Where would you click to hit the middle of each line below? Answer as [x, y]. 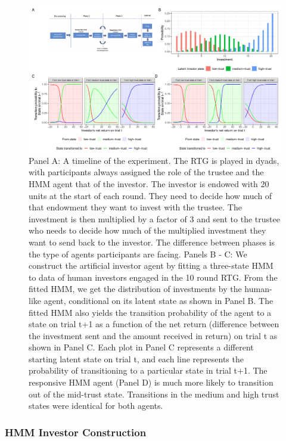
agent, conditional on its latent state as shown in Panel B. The [158, 300]
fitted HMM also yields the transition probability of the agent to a [150, 312]
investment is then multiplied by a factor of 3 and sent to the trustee [154, 218]
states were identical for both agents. [96, 406]
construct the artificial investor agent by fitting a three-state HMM [151, 265]
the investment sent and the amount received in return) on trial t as [153, 335]
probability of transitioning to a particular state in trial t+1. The [148, 370]
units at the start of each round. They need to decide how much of [150, 195]
